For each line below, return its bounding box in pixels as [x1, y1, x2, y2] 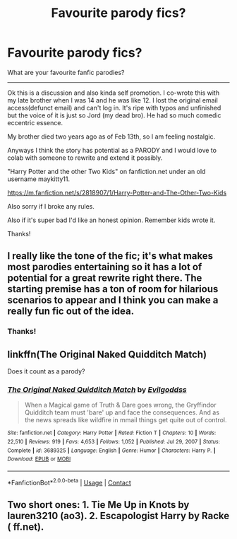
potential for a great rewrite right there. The [7, 272, 202, 284]
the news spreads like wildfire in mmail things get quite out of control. [24, 416, 227, 424]
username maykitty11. [7, 175, 71, 183]
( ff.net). [7, 521, 44, 533]
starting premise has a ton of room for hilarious [7, 283, 219, 295]
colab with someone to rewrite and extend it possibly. [7, 153, 163, 162]
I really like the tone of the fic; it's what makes [7, 250, 214, 262]
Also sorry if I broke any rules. [7, 202, 95, 210]
